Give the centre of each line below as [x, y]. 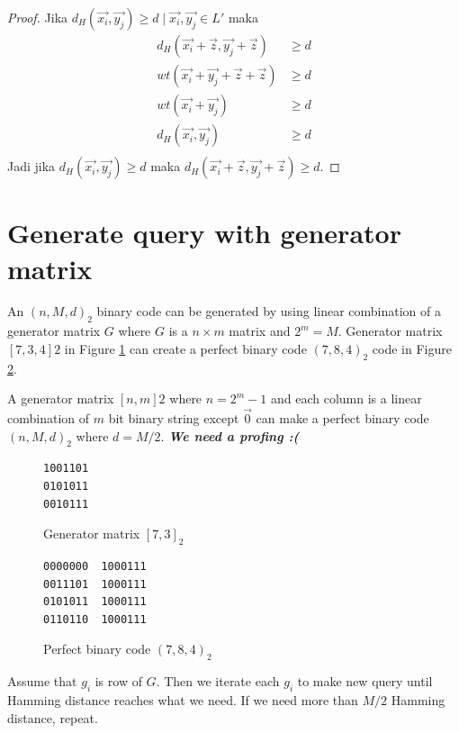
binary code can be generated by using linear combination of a [269, 311]
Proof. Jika [38, 17]
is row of [118, 681]
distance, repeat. [53, 717]
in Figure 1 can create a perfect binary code [185, 348]
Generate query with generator [204, 233]
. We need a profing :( [230, 435]
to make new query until [365, 681]
